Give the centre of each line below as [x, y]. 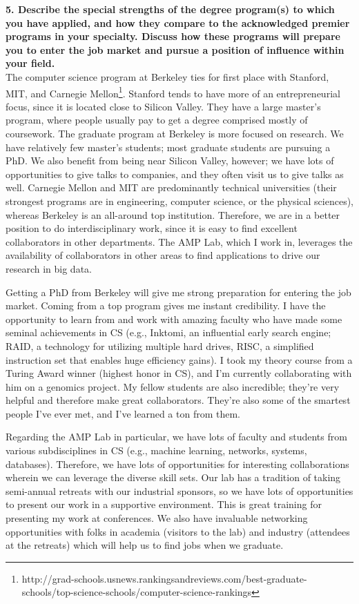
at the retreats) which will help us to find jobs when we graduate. [145, 545]
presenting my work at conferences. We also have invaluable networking [157, 518]
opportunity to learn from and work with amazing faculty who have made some [174, 319]
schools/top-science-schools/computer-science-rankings [137, 592]
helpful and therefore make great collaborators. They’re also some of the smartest [178, 400]
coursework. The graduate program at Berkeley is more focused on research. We [175, 133]
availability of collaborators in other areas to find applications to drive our [163, 255]
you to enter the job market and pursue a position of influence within [175, 49]
